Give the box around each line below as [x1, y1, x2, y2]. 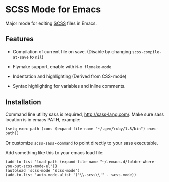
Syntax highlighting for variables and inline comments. [12, 83, 126, 89]
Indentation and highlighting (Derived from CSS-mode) [12, 73, 127, 79]
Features [5, 35, 34, 43]
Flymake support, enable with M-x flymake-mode [12, 63, 112, 69]
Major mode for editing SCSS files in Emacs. [5, 20, 97, 26]
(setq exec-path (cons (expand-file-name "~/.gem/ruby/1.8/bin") [5, 126, 145, 131]
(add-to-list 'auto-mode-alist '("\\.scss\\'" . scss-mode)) [5, 172, 137, 177]
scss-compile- [132, 49, 162, 54]
